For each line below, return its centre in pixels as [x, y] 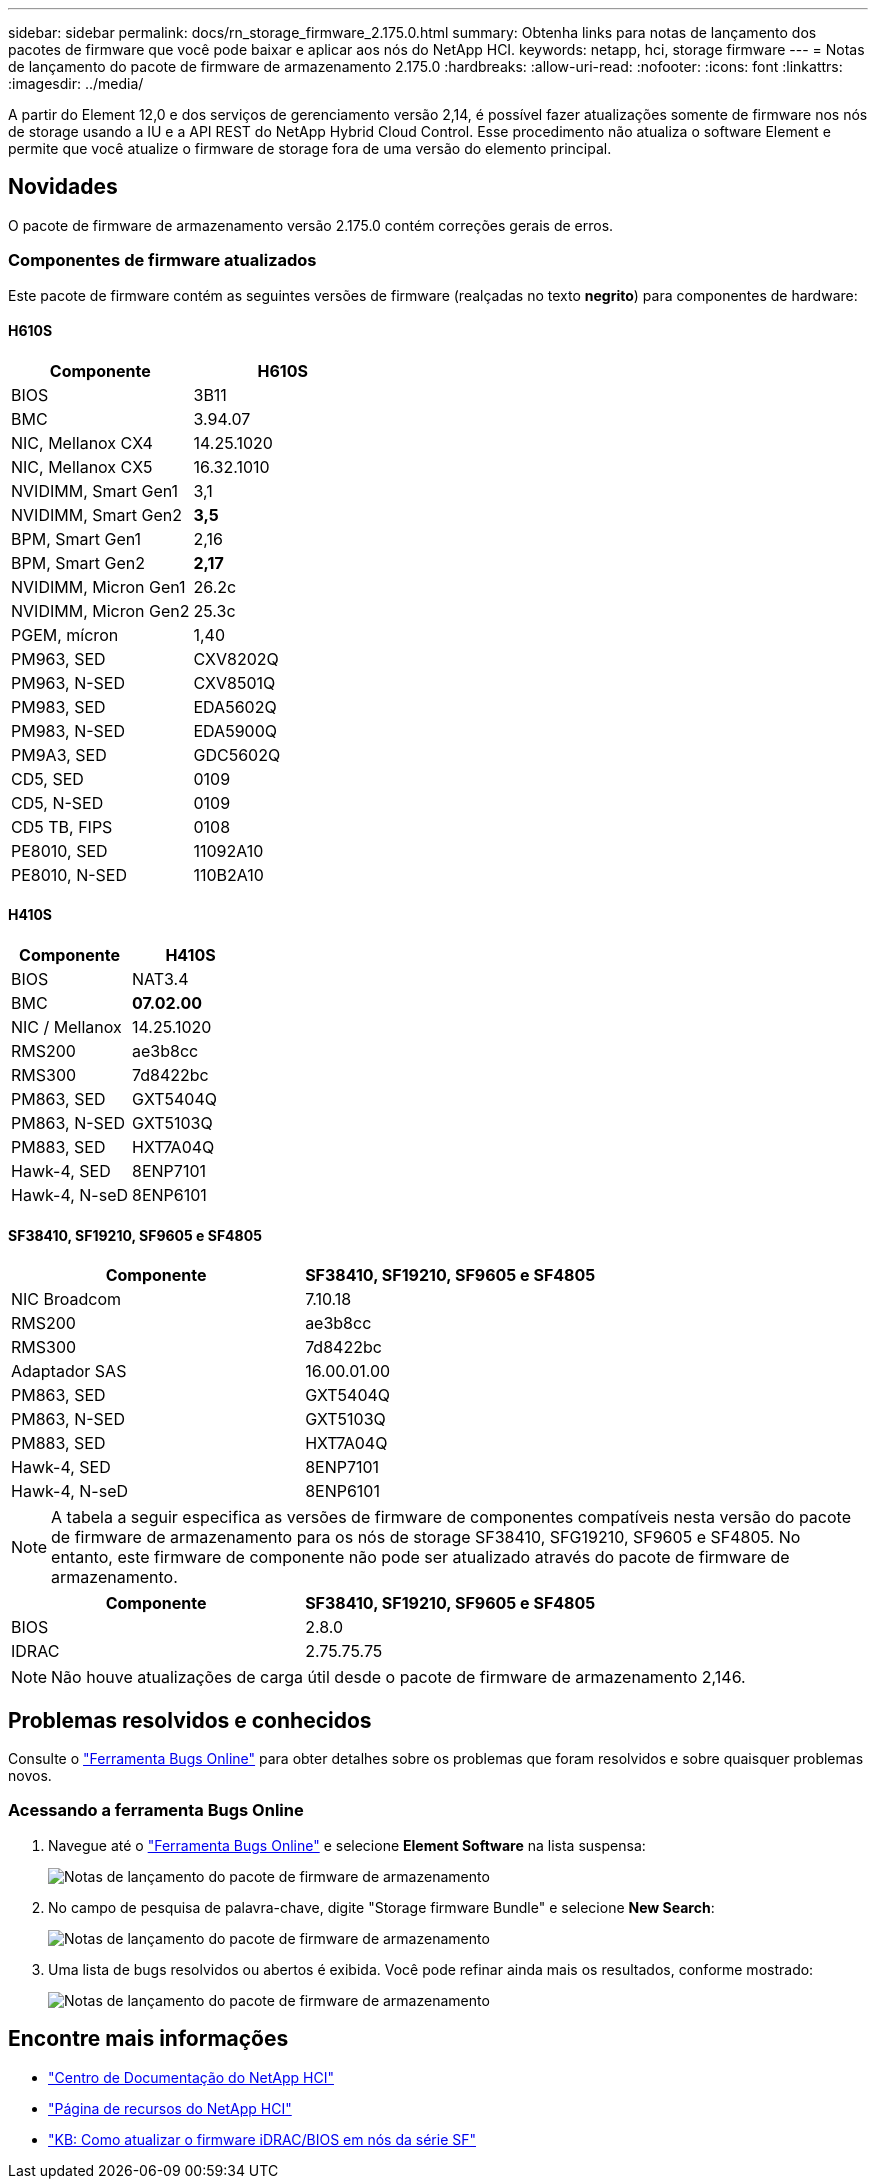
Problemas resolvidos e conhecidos [190, 1720]
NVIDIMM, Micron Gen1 [98, 586]
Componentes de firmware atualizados [162, 260]
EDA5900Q [235, 730]
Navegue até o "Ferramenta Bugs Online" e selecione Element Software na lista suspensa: [347, 1845]
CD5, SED [47, 778]
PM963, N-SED [68, 682]
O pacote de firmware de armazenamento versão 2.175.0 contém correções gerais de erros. [311, 225]
